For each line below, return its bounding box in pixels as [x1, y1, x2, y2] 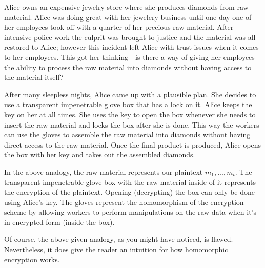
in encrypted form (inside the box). [4, 216, 115, 227]
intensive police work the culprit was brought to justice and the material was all [4, 31, 256, 42]
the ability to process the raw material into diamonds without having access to [4, 61, 252, 72]
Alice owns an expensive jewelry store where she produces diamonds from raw [4, 2, 249, 12]
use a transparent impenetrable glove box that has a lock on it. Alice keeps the [4, 99, 252, 110]
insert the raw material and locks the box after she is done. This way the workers [4, 119, 259, 130]
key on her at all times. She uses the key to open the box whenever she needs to [4, 109, 256, 119]
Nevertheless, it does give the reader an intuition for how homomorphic [4, 244, 228, 255]
